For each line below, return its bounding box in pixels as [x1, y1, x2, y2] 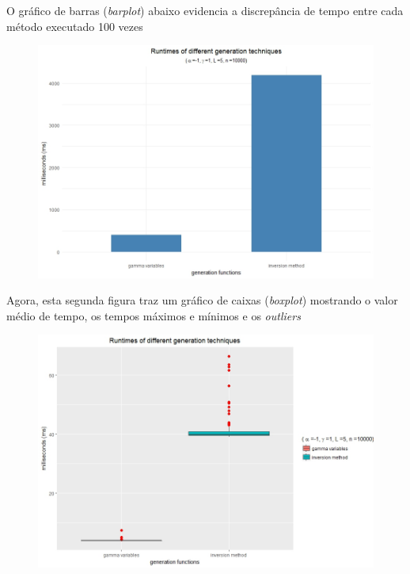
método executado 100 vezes [6, 17, 143, 34]
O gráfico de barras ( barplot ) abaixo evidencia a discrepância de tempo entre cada [6, 2, 404, 18]
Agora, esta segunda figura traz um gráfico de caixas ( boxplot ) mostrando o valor [6, 292, 398, 308]
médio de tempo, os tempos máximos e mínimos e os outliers [6, 307, 301, 323]
